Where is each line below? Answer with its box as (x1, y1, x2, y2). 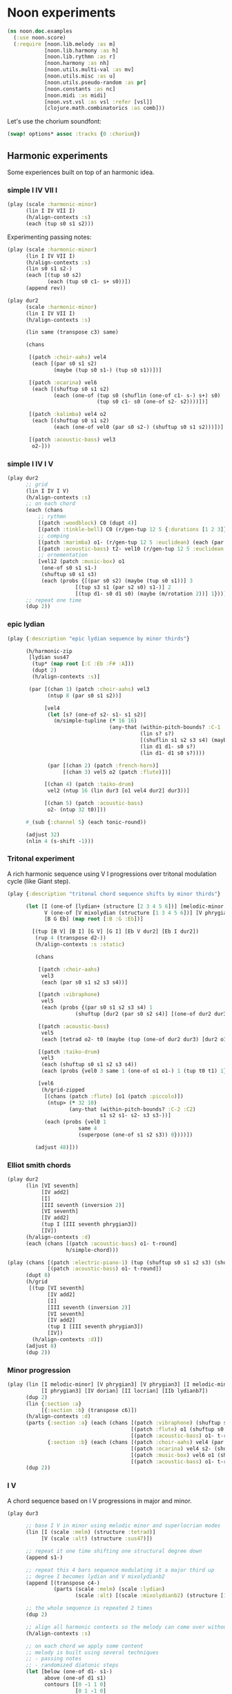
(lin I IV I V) (25, 487, 70, 495)
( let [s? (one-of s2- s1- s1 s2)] (47, 711, 147, 718)
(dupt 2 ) (32, 667, 57, 674)
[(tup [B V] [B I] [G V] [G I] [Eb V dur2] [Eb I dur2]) (32, 928, 199, 935)
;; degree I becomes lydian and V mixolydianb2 (25, 1573, 166, 1580)
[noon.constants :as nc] (43, 85, 116, 93)
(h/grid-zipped (41, 1086, 85, 1093)
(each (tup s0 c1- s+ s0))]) (47, 278, 131, 285)
